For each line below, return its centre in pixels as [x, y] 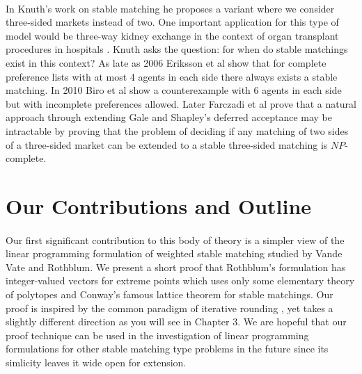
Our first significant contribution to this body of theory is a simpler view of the [175, 239]
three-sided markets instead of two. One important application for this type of [172, 22]
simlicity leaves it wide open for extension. [96, 363]
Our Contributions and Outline [159, 205]
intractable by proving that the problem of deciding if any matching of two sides [177, 130]
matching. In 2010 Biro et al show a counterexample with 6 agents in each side [174, 90]
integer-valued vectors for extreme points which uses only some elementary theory [180, 280]
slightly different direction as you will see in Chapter [118, 322]
